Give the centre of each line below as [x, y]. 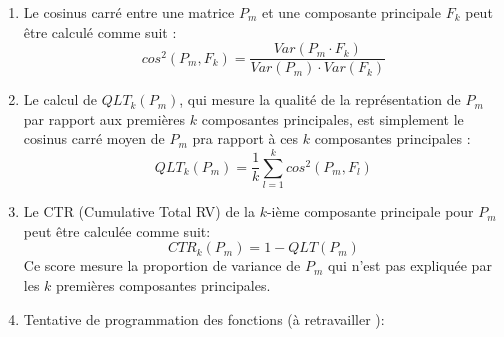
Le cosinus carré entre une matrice [129, 12]
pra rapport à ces [245, 138]
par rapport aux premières [104, 118]
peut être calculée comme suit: [117, 230]
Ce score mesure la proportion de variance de [162, 265]
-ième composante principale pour [370, 211]
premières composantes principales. [163, 284]
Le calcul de [60, 99]
